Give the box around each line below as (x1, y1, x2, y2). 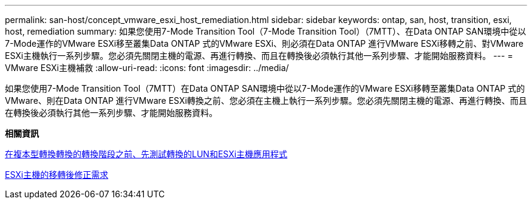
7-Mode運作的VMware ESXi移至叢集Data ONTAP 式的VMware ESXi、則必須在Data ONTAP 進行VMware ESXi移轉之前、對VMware (5, 38, 523, 49)
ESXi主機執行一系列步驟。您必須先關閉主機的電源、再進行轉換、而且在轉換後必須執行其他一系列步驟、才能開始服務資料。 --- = (5, 50, 513, 61)
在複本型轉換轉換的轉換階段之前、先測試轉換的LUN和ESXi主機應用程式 (5, 149, 288, 159)
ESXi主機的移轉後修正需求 (5, 169, 109, 180)
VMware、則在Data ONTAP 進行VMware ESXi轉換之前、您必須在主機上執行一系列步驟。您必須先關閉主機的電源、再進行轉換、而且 (5, 95, 527, 106)
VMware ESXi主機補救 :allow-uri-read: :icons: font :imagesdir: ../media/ (5, 63, 289, 73)
